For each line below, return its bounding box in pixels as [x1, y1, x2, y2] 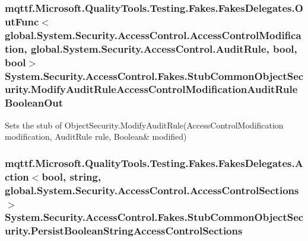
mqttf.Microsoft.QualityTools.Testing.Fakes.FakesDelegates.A [5, 155, 303, 170]
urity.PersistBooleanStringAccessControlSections [5, 223, 243, 238]
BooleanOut [5, 95, 63, 110]
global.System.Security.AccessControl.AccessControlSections [5, 182, 299, 197]
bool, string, [42, 169, 101, 184]
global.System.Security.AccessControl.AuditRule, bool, [30, 41, 297, 56]
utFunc [5, 14, 39, 28]
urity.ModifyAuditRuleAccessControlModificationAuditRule [5, 82, 298, 97]
